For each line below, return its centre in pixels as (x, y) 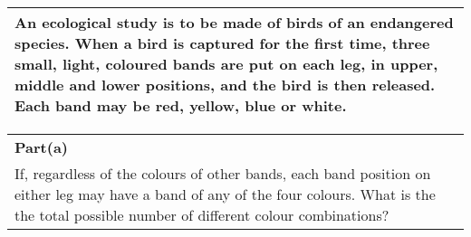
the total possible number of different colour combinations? (202, 215)
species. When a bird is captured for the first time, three (222, 43)
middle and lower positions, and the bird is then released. (225, 85)
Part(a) (41, 147)
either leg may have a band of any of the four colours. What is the (225, 194)
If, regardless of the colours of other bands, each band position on (223, 173)
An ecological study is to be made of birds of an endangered (234, 22)
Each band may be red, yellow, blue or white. (181, 105)
